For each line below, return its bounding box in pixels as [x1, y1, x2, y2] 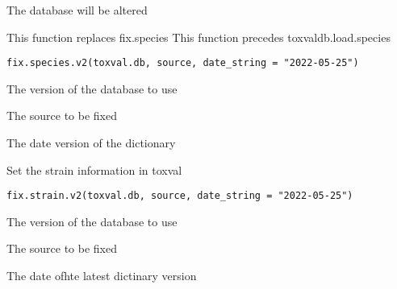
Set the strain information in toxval [6, 161, 182, 178]
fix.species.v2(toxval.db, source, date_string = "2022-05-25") [6, 57, 359, 69]
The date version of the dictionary [6, 134, 176, 151]
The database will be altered [6, 2, 148, 18]
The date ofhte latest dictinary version [6, 267, 197, 284]
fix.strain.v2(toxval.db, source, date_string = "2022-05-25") [6, 190, 353, 202]
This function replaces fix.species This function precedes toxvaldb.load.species [6, 28, 391, 45]
